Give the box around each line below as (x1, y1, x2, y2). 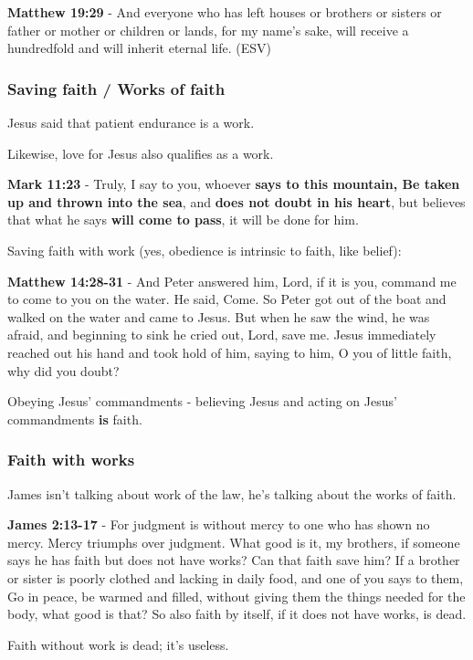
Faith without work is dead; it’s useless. (7, 634, 229, 654)
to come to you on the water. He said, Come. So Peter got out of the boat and (7, 289, 447, 309)
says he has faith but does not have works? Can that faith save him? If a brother (7, 550, 460, 570)
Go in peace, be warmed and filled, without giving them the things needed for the (7, 586, 466, 605)
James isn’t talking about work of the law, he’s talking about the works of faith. (7, 484, 457, 503)
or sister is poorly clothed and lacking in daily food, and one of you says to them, (7, 568, 464, 587)
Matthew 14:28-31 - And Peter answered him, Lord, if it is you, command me (7, 271, 457, 290)
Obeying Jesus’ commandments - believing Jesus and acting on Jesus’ (7, 392, 397, 411)
